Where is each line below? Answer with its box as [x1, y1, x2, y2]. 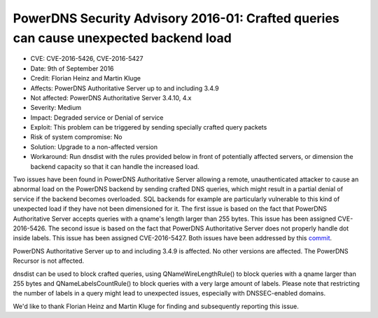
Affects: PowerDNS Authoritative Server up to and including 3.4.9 [30, 84, 220, 92]
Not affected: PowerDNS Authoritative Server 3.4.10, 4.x [30, 93, 192, 102]
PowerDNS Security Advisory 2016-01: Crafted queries [13, 11, 339, 26]
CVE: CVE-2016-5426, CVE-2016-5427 [30, 55, 143, 63]
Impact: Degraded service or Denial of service [30, 113, 164, 122]
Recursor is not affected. [13, 256, 85, 265]
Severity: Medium [30, 104, 82, 112]
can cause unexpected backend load [13, 30, 232, 46]
